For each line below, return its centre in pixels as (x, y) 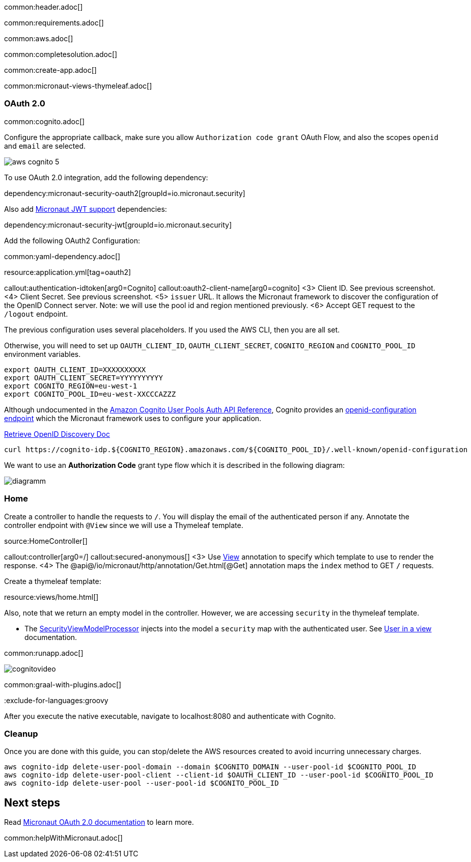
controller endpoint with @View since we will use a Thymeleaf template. (124, 525)
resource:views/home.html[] (51, 597)
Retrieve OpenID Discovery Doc (57, 434)
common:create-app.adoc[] (50, 70)
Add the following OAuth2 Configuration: (72, 240)
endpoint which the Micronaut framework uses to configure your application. (133, 418)
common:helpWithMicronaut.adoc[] (63, 838)
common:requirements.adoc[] (54, 23)
